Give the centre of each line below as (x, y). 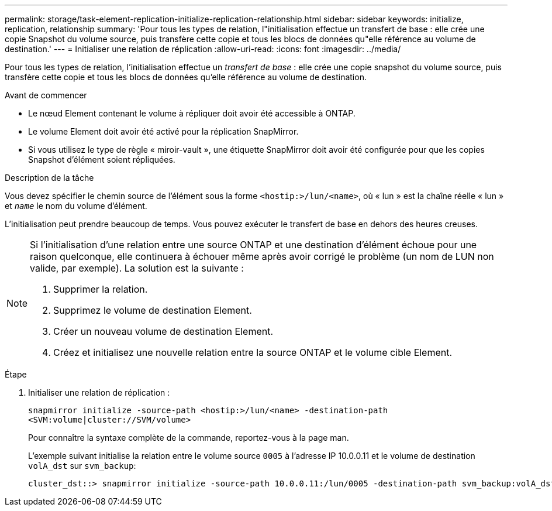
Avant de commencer (46, 95)
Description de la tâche (49, 178)
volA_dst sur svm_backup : (82, 466)
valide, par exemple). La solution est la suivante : (137, 268)
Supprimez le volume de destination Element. (153, 310)
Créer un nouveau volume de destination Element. (163, 331)
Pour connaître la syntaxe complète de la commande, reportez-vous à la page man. (189, 438)
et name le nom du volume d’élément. (76, 206)
